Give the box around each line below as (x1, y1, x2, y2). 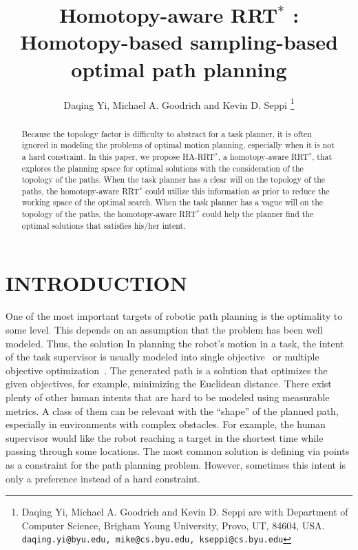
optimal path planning (71, 54, 287, 83)
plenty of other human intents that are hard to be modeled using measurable (6, 389, 330, 404)
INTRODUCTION (6, 269, 188, 297)
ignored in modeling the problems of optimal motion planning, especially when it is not (21, 139, 335, 151)
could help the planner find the (202, 208, 314, 220)
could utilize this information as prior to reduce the (145, 185, 330, 196)
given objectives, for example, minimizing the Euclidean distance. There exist (6, 376, 332, 391)
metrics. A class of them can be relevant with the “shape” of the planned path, (6, 403, 339, 418)
